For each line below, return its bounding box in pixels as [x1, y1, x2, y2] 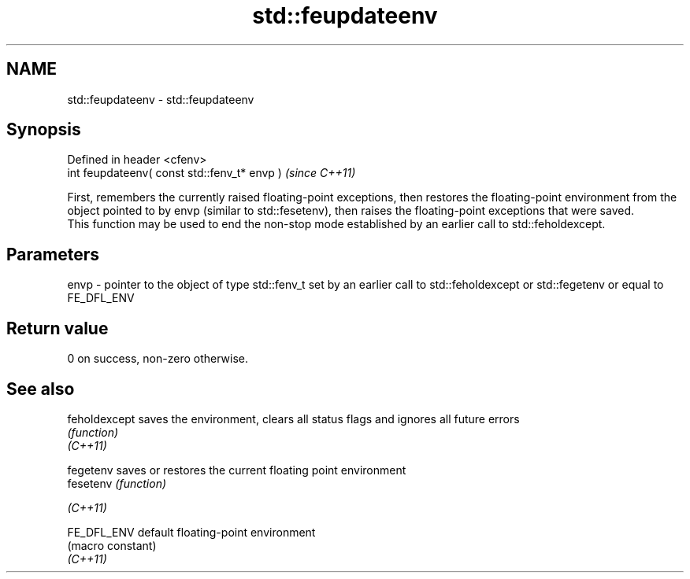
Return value [6, 318, 109, 338]
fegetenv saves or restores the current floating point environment [67, 463, 406, 477]
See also [6, 378, 75, 399]
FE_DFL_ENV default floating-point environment [67, 525, 316, 539]
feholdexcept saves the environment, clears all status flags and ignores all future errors [67, 411, 520, 426]
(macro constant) [67, 538, 157, 552]
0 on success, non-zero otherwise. [67, 352, 249, 366]
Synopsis [6, 120, 81, 140]
